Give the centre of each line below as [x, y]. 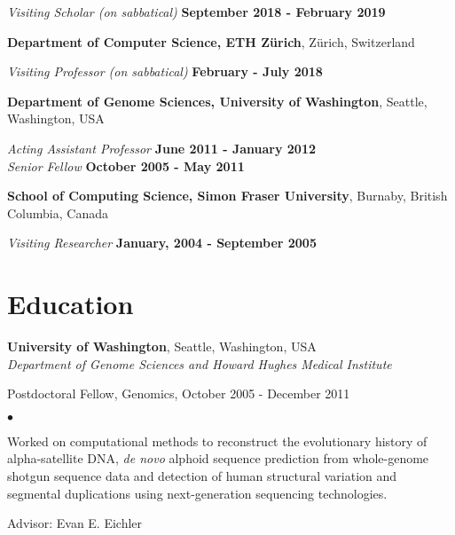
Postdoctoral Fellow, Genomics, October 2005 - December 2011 [179, 393]
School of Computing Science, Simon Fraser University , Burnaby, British [227, 196]
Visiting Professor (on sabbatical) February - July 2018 [165, 71]
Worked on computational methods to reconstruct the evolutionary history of [217, 441]
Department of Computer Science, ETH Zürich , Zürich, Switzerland [211, 41]
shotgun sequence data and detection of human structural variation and [202, 476]
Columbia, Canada [58, 212]
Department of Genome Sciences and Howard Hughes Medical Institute [200, 363]
